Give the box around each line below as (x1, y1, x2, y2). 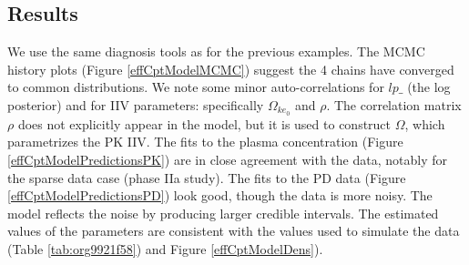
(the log (407, 77, 451, 97)
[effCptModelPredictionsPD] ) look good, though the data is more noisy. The (7, 186, 433, 205)
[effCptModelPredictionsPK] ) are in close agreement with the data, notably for (7, 150, 447, 169)
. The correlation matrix (326, 95, 462, 114)
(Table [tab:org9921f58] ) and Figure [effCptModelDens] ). (7, 240, 323, 258)
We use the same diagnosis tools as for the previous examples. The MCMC (7, 42, 425, 61)
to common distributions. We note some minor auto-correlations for (7, 77, 384, 97)
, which (404, 114, 445, 133)
